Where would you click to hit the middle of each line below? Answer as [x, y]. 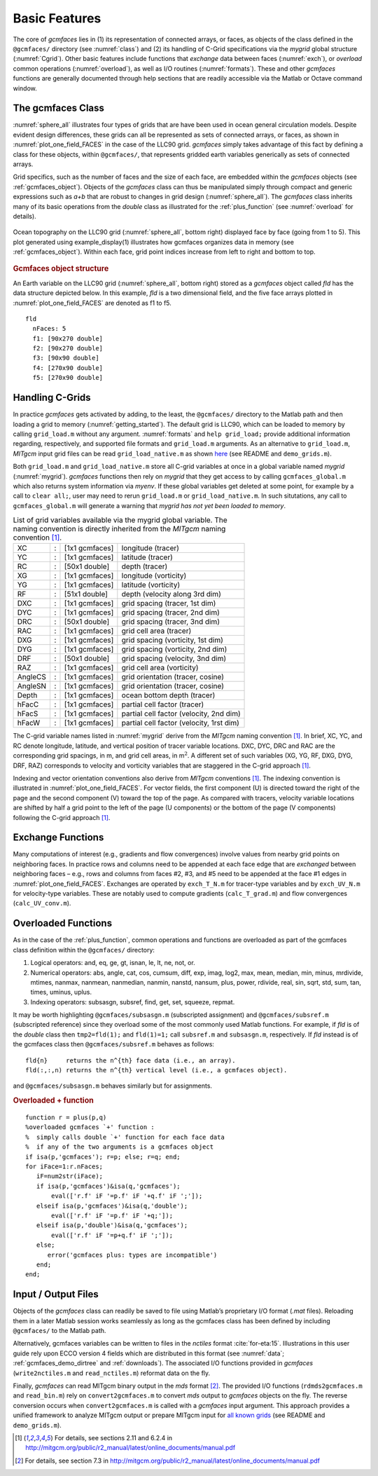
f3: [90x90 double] [66, 358]
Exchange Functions [58, 838]
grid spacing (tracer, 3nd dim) [171, 622]
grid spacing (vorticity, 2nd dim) [174, 650]
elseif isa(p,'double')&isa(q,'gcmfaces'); [112, 1225]
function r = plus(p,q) [66, 1118]
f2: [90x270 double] [68, 348]
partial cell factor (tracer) [163, 704]
